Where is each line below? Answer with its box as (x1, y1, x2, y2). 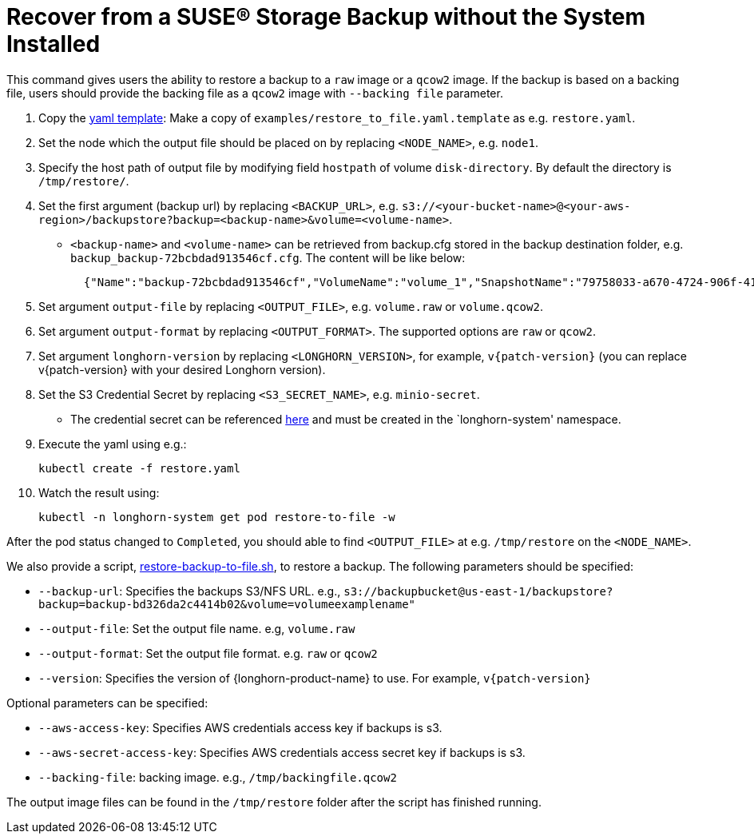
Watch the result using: (38, 485, 160, 500)
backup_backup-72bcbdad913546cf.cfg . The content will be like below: (70, 250, 466, 265)
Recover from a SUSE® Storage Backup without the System (6, 3, 646, 30)
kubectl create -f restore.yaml (38, 461, 240, 475)
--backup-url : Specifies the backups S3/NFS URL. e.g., (38, 583, 341, 598)
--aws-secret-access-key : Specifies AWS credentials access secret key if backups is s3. (38, 745, 526, 759)
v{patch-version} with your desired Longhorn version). (38, 362, 326, 376)
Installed (6, 30, 101, 58)
